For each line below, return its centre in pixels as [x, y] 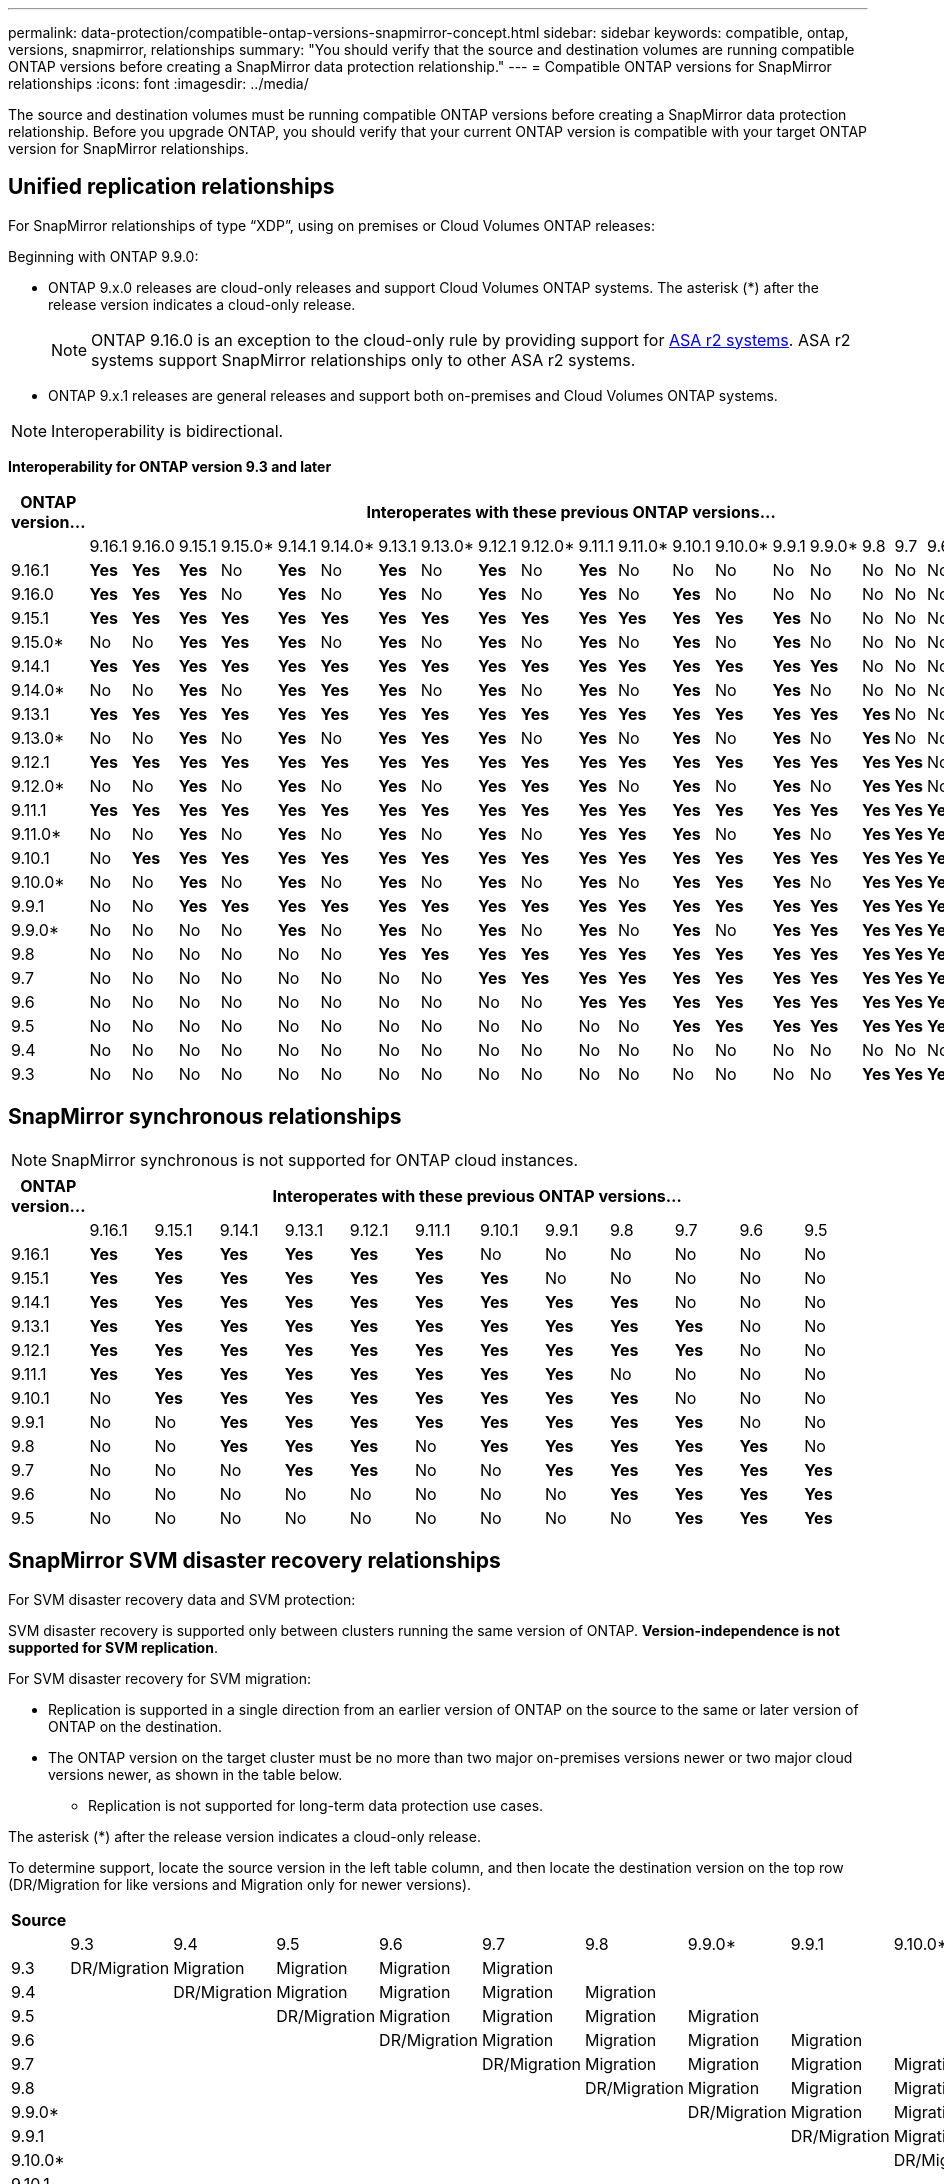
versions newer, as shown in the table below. [195, 1774]
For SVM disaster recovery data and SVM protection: [182, 1599]
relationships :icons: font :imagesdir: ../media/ [158, 83]
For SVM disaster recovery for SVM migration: [159, 1678]
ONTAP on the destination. [135, 1726]
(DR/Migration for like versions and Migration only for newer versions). [240, 1884]
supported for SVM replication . [113, 1647]
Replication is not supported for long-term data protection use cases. [316, 1805]
